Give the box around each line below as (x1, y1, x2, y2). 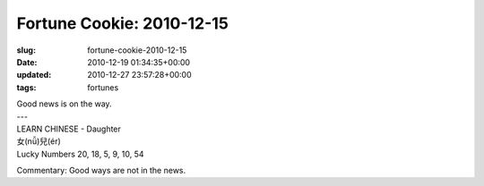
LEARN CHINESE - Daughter (16, 123, 121, 134)
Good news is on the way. (16, 98, 112, 109)
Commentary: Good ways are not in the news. (16, 165, 186, 176)
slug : (16, 45, 36, 55)
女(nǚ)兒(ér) (16, 136, 62, 147)
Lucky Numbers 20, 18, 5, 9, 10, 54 (16, 148, 144, 159)
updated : (16, 70, 52, 80)
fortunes (87, 81, 119, 93)
